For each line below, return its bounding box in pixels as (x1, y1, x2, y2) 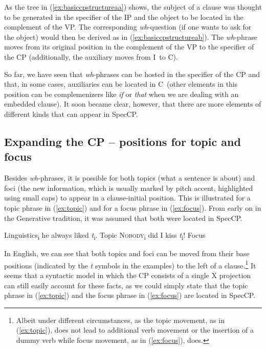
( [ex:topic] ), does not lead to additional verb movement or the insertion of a (16, 325, 254, 335)
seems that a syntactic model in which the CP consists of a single (4, 270, 209, 281)
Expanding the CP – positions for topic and (4, 133, 241, 149)
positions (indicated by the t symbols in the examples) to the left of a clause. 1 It (4, 258, 256, 270)
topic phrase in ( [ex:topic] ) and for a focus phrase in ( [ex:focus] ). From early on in (4, 202, 261, 213)
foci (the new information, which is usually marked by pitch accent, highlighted (4, 182, 253, 193)
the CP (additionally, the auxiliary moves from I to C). (4, 51, 178, 62)
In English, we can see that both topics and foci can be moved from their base (4, 248, 250, 259)
